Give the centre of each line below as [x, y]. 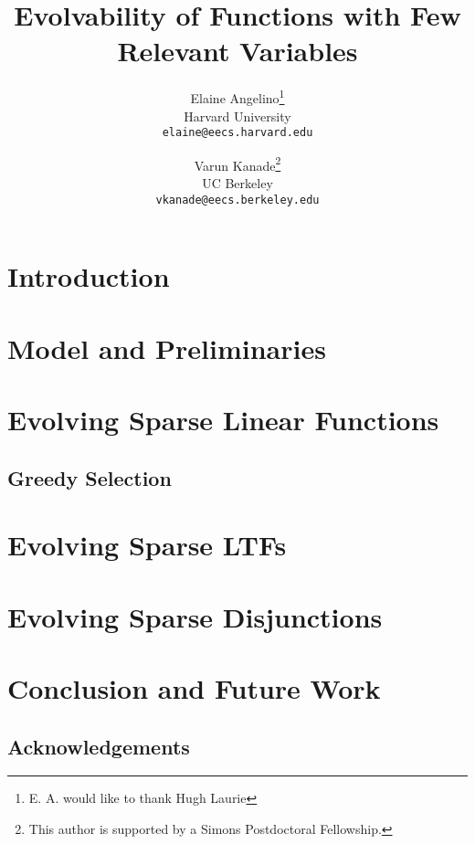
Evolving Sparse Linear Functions [223, 420]
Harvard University [237, 116]
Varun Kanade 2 [237, 164]
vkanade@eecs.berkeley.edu [237, 200]
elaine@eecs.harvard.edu [237, 133]
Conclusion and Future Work [194, 687]
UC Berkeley [237, 183]
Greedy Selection [90, 477]
